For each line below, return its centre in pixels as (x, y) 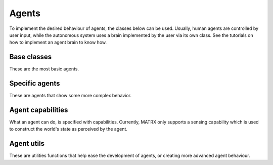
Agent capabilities (39, 110)
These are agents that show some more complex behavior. (70, 96)
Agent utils (27, 143)
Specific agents (35, 84)
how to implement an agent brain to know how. (58, 43)
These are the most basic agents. (44, 69)
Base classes (31, 57)
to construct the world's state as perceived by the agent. (68, 129)
